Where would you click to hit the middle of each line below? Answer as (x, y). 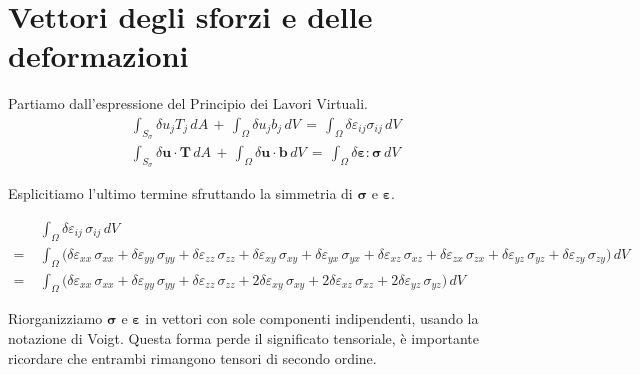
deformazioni (98, 55)
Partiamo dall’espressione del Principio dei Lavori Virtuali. (188, 103)
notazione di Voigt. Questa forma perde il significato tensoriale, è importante (243, 338)
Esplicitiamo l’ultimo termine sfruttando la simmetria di (180, 193)
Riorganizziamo (55, 318)
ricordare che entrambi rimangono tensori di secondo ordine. (192, 357)
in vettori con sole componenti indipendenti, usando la (312, 318)
